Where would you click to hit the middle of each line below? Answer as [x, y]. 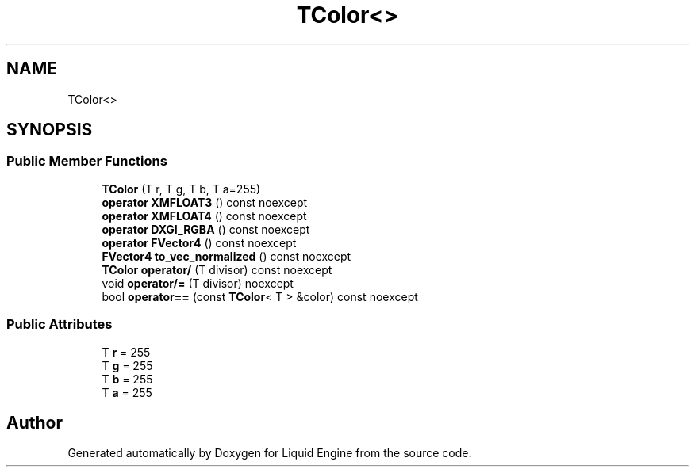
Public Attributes [60, 324]
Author [35, 422]
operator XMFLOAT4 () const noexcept [204, 216]
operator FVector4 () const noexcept [199, 242]
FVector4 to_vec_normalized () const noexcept [227, 256]
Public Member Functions [87, 161]
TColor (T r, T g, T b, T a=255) [181, 189]
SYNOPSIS [50, 130]
